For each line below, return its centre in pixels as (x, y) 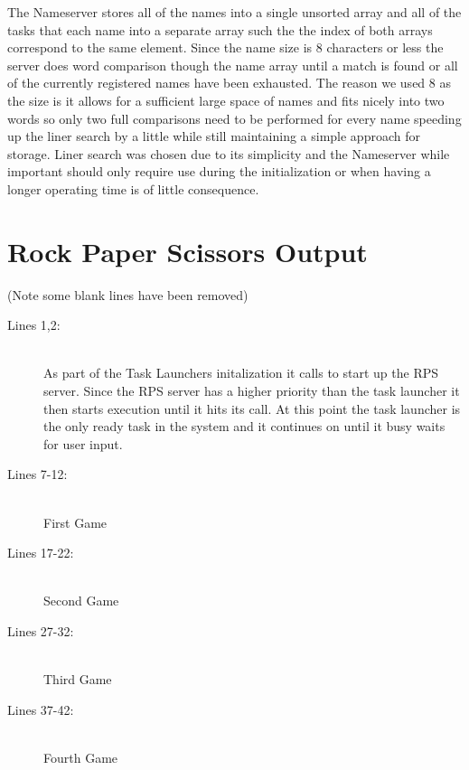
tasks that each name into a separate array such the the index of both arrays (220, 29)
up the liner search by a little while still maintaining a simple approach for (214, 136)
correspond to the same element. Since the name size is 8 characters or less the (225, 47)
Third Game (78, 679)
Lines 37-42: (41, 709)
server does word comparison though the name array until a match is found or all (233, 65)
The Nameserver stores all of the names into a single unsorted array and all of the (234, 12)
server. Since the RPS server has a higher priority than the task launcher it (252, 391)
